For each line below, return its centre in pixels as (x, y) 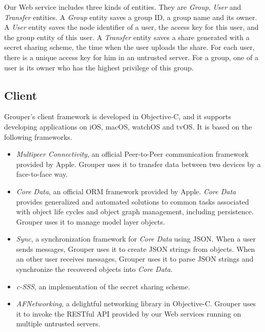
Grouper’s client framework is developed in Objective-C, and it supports (118, 116)
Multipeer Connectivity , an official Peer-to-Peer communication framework (132, 154)
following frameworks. (38, 136)
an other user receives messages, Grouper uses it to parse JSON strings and (135, 259)
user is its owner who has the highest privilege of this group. (99, 67)
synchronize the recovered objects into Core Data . (94, 269)
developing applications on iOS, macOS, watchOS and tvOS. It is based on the (128, 126)
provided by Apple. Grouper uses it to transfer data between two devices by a (138, 164)
